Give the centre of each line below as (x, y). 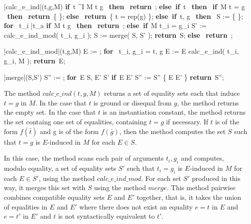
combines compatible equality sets (54, 197)
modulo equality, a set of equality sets (60, 168)
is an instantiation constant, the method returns (174, 112)
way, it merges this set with (45, 187)
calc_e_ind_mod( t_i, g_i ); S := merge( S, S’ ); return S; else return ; (118, 35)
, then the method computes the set (173, 131)
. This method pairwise (201, 187)
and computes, (203, 158)
